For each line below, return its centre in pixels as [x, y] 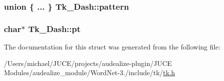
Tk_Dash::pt [54, 28]
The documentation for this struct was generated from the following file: [112, 47]
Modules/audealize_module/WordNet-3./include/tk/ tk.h [90, 73]
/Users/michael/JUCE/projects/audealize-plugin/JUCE [88, 63]
